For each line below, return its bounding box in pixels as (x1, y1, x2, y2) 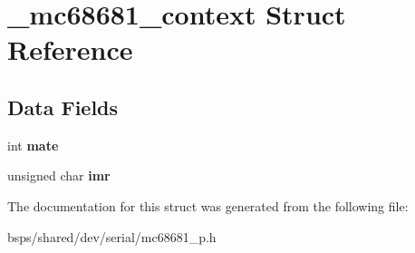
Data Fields (7, 92, 119, 121)
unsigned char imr (7, 166, 111, 185)
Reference (7, 31, 133, 68)
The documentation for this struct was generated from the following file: (7, 196, 409, 215)
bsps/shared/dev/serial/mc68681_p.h (7, 227, 217, 246)
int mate (7, 135, 59, 154)
